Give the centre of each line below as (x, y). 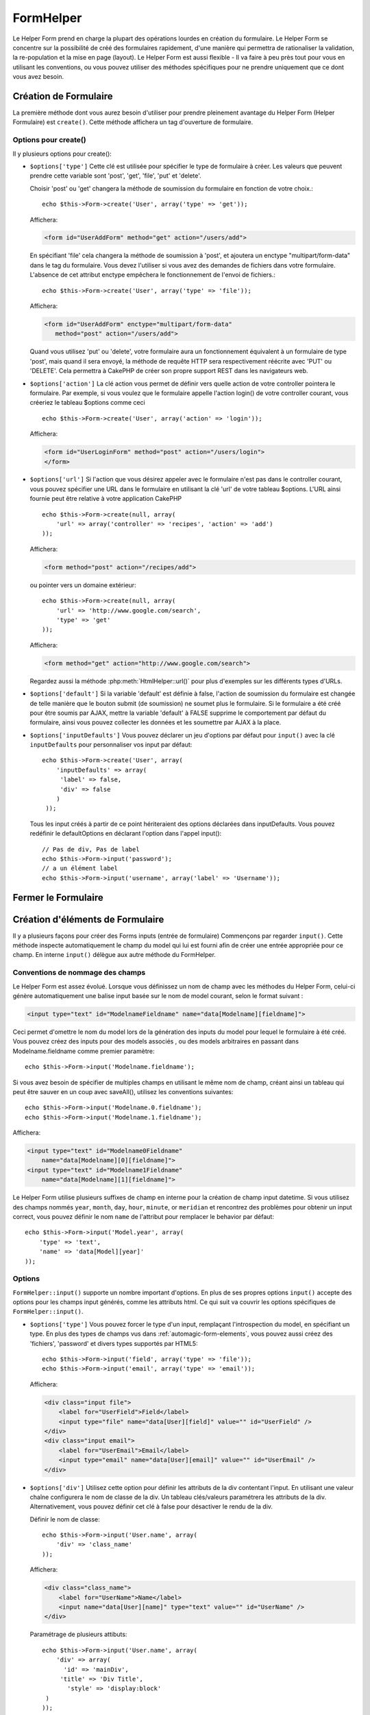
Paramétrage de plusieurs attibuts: (78, 1634)
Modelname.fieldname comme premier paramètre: (84, 1051)
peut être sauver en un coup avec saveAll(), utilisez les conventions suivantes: (123, 1091)
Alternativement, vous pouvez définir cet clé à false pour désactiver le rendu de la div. (151, 1506)
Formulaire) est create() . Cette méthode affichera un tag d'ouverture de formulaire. (133, 122)
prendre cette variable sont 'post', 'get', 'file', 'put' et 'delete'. (115, 176)
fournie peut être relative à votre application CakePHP (106, 499)
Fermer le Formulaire (58, 898)
